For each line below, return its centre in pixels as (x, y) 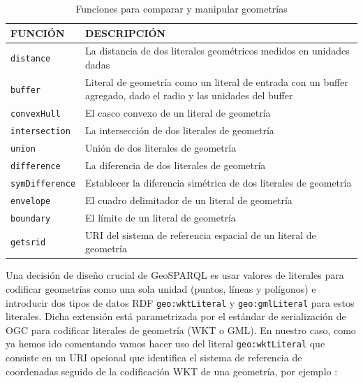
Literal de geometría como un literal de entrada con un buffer (217, 81)
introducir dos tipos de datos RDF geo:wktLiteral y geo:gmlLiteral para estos (180, 302)
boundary (31, 218)
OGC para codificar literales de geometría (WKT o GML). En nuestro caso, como (181, 330)
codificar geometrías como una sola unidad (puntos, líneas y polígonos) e (161, 288)
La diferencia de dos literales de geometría (176, 165)
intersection (40, 132)
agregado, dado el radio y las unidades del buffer (189, 95)
